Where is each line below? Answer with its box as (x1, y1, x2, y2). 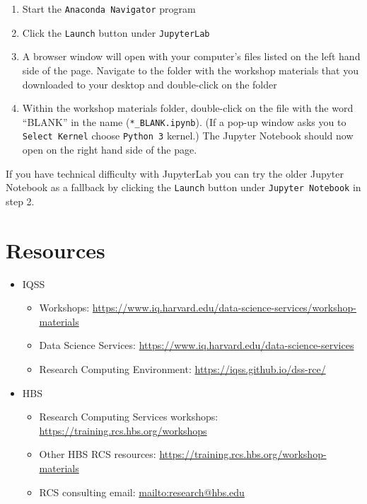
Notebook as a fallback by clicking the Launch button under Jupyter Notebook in (6, 180, 361, 195)
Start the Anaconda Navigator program (22, 1, 196, 16)
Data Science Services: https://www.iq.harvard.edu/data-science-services (39, 338, 354, 353)
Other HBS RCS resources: (39, 447, 156, 462)
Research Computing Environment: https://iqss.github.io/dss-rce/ (39, 361, 326, 376)
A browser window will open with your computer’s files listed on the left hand (22, 49, 361, 64)
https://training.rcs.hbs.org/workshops (39, 423, 207, 437)
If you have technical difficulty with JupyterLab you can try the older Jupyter (6, 166, 344, 181)
